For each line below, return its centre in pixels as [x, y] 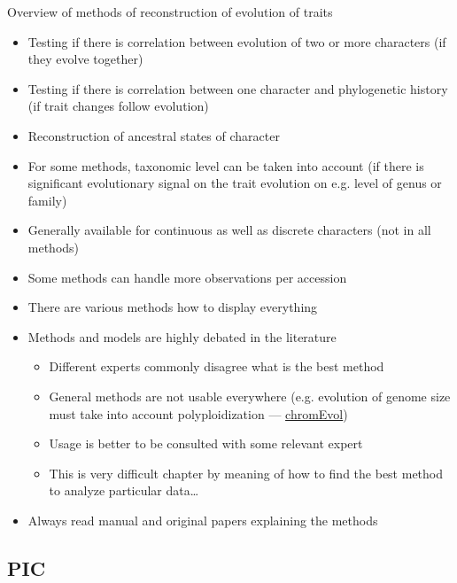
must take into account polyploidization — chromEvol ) [198, 413]
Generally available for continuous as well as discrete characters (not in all [229, 230]
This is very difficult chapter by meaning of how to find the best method [246, 473]
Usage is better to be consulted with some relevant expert [206, 443]
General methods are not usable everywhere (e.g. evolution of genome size [250, 396]
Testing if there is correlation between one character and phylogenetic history [238, 88]
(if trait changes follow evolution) [118, 106]
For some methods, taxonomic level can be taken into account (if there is [226, 165]
